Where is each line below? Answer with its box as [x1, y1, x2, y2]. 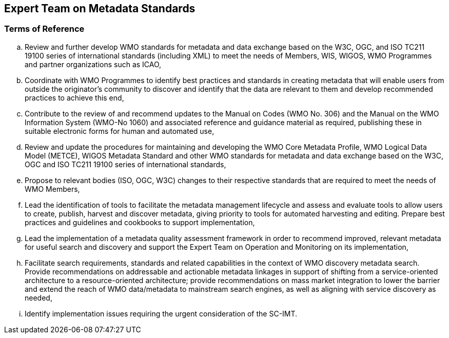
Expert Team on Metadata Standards [4, 2, 196, 15]
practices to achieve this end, [25, 93, 124, 102]
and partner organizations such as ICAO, [25, 59, 162, 69]
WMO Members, [25, 184, 80, 193]
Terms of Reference [4, 24, 85, 34]
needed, [25, 293, 52, 302]
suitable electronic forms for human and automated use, [25, 126, 214, 135]
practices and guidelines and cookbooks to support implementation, [25, 217, 255, 227]
